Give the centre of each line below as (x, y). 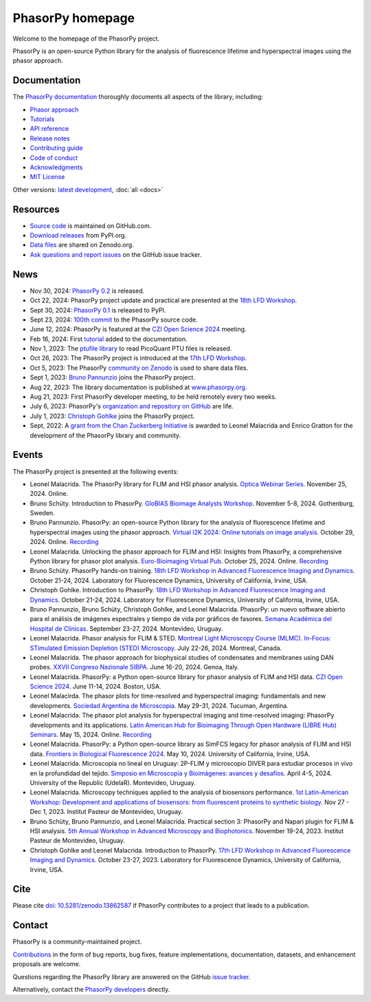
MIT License (47, 177)
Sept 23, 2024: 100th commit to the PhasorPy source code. (114, 320)
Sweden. (42, 513)
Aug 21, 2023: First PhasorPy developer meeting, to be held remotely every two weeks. (153, 397)
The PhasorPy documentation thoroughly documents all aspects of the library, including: (138, 97)
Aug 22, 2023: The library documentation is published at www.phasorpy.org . (138, 387)
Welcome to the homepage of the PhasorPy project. (86, 39)
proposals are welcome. (47, 964)
